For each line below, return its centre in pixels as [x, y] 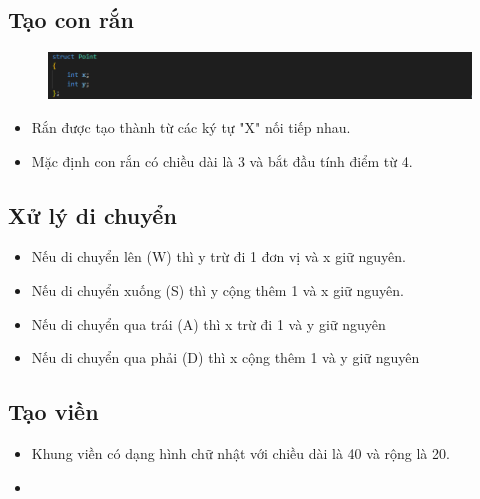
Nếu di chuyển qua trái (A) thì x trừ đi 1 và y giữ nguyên [208, 323]
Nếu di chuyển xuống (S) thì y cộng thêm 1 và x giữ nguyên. [217, 290]
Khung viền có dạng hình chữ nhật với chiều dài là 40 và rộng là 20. [240, 453]
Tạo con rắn [71, 19]
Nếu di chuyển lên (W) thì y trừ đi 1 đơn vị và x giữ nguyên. [218, 256]
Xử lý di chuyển [92, 214]
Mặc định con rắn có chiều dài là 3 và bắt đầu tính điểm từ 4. [222, 160]
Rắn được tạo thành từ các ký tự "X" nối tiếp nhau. [191, 127]
